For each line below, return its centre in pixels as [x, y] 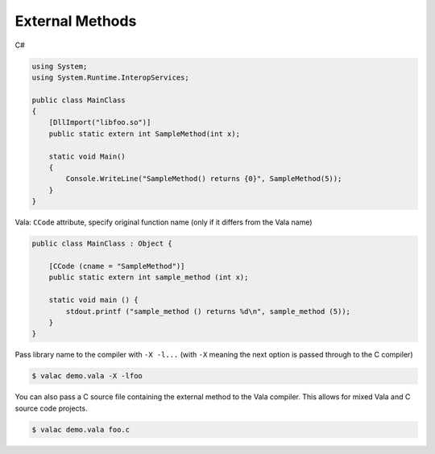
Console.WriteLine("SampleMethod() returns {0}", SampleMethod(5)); [204, 179]
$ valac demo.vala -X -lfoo [87, 376]
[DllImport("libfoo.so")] [100, 122]
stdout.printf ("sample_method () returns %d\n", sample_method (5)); [208, 311]
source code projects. [51, 408]
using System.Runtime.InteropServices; [110, 77]
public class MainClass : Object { [102, 244]
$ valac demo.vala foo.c [81, 429]
